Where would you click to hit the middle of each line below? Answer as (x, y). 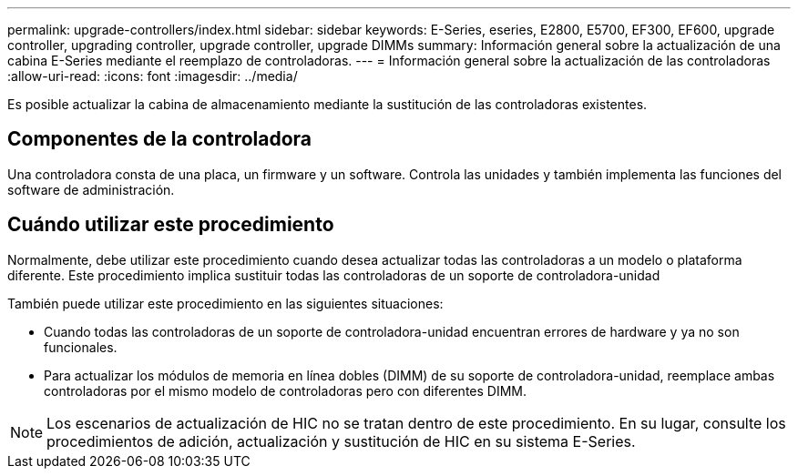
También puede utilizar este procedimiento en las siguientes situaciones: (225, 303)
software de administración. (91, 189)
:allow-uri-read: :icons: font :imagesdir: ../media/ (153, 76)
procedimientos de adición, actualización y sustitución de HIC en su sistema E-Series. (341, 441)
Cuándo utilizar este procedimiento (171, 225)
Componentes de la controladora (160, 139)
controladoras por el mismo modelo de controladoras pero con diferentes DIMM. (285, 390)
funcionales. (81, 347)
